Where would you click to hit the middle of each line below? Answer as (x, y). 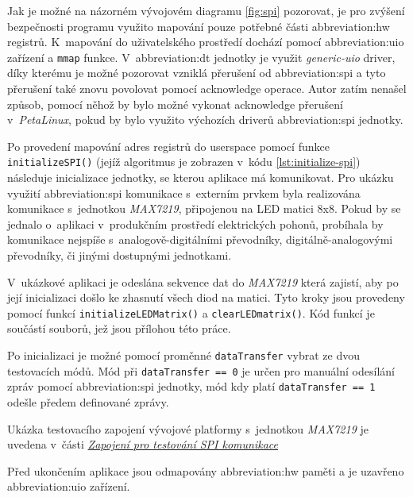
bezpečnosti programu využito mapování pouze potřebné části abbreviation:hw (199, 26)
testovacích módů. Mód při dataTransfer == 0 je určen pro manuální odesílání (201, 370)
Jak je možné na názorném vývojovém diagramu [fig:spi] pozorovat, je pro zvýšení (206, 10)
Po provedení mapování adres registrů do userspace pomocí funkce (168, 146)
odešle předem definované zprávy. (88, 402)
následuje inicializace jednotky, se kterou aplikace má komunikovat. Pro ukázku (201, 177)
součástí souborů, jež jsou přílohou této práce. (119, 328)
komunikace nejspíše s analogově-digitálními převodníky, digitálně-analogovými (200, 239)
